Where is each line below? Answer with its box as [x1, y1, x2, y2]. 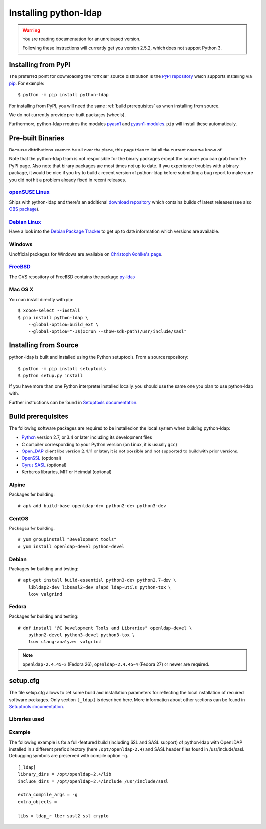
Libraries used [9, 716, 44, 722]
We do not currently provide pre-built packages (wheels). [9, 112, 126, 118]
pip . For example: [9, 80, 44, 86]
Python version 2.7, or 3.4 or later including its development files [21, 434, 152, 440]
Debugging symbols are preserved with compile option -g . [9, 753, 128, 759]
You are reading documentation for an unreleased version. [22, 36, 141, 42]
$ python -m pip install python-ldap [18, 92, 109, 98]
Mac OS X [9, 286, 33, 293]
